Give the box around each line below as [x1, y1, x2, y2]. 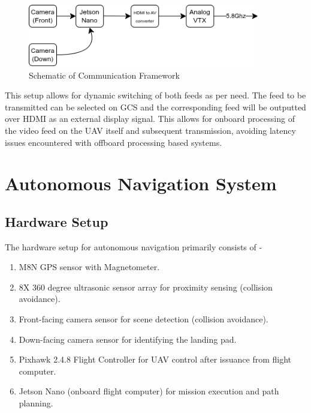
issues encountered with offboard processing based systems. [5, 136, 222, 148]
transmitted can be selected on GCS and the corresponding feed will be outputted [5, 100, 306, 113]
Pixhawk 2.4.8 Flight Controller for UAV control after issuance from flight [19, 353, 292, 366]
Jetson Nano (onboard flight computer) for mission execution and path [19, 385, 279, 397]
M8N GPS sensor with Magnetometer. [19, 261, 160, 273]
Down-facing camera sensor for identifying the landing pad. [19, 333, 237, 345]
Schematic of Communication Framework [29, 68, 180, 81]
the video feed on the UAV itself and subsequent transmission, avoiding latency [5, 124, 296, 136]
